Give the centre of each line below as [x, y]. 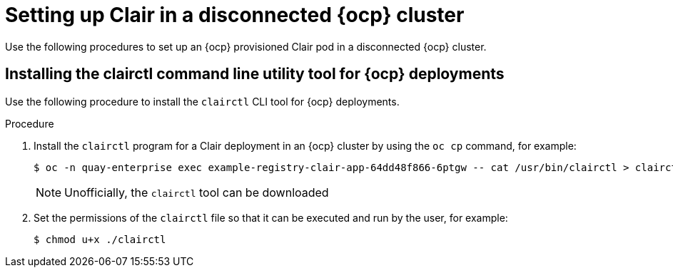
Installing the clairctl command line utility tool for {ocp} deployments [255, 74]
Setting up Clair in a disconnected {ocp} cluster [235, 15]
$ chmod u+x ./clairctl [100, 239]
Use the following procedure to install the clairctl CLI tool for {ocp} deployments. [202, 101]
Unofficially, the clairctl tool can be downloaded [197, 192]
